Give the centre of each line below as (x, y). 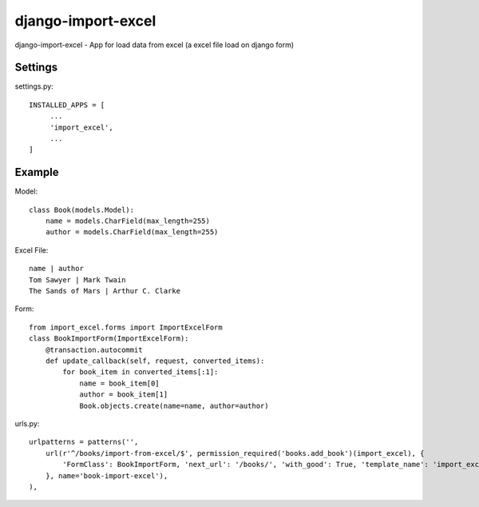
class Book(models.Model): (82, 210)
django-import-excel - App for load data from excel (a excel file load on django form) (154, 45)
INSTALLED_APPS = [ (67, 105)
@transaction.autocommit (94, 349)
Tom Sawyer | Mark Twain (77, 279)
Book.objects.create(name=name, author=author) (174, 405)
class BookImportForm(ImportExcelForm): (109, 339)
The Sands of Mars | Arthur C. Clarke (105, 291)
